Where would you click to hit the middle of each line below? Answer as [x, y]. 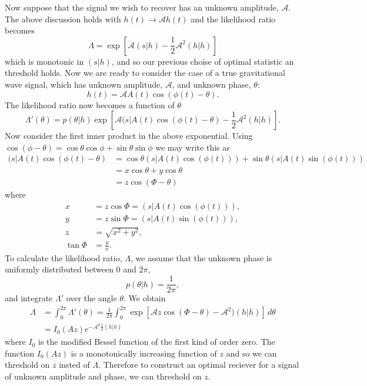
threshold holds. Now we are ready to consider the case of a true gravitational [145, 73]
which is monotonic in [44, 61]
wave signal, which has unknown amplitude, [84, 84]
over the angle [91, 298]
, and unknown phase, [211, 84]
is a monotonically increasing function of [144, 353]
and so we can [251, 353]
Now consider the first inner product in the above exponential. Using [129, 136]
